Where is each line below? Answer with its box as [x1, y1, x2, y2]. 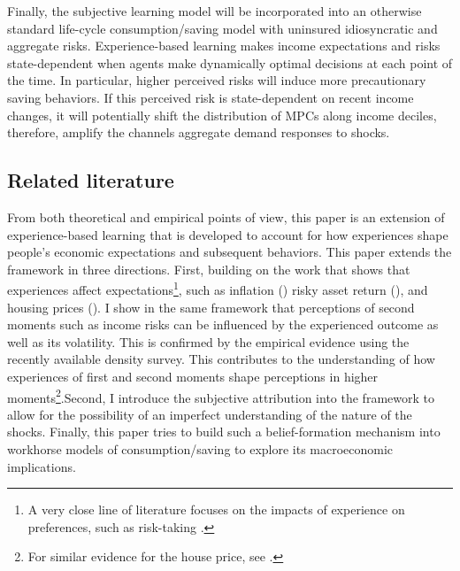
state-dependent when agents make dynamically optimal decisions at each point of [7, 53, 453, 72]
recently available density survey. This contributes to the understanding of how [7, 350, 435, 368]
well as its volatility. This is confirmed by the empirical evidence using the [7, 332, 410, 351]
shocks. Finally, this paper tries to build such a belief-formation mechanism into [7, 422, 441, 441]
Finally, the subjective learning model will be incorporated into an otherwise [7, 2, 422, 19]
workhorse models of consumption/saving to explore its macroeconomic [7, 439, 394, 458]
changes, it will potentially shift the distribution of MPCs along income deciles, [7, 105, 437, 124]
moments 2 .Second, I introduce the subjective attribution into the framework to [7, 385, 434, 406]
